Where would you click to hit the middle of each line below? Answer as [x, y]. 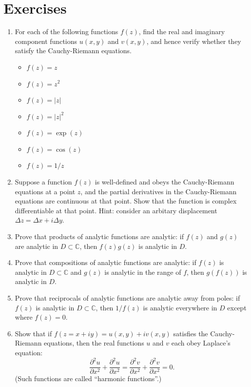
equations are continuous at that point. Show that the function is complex [126, 201]
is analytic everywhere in [180, 307]
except [237, 307]
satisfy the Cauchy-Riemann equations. [73, 51]
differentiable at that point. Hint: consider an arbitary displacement [116, 210]
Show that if [33, 333]
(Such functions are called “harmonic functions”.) [88, 378]
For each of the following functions [67, 31]
